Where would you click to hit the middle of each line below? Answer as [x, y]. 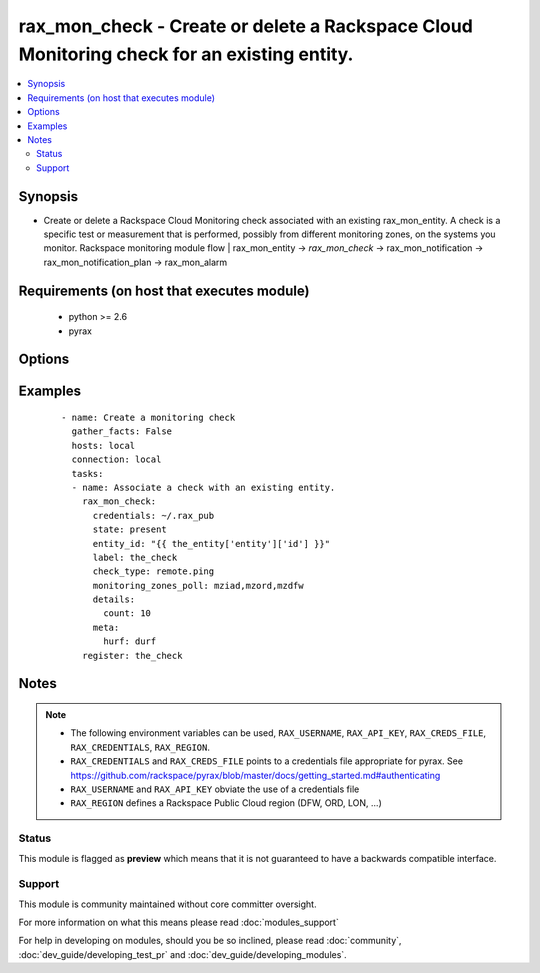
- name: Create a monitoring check [148, 417]
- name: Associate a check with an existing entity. [203, 487]
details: [114, 599]
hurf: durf [130, 641]
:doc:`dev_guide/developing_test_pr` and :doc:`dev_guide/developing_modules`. [182, 954]
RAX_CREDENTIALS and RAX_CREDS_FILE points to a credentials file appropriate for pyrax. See [267, 761]
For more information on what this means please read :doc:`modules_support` [178, 922]
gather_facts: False [122, 431]
